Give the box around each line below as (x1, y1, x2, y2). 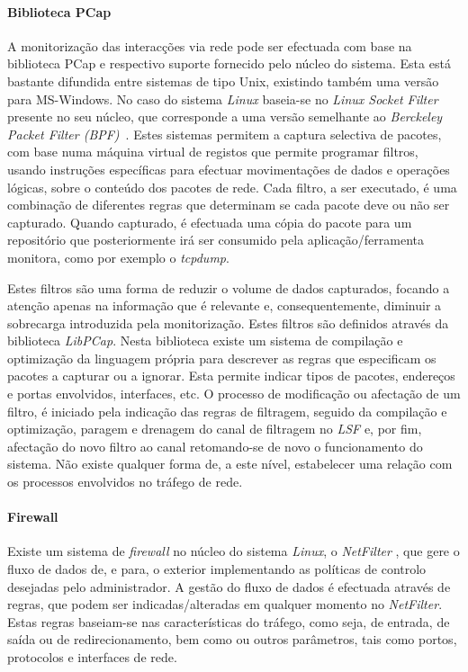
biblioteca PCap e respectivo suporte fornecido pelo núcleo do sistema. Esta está (7, 54, 451, 73)
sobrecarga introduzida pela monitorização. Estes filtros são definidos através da (7, 313, 449, 332)
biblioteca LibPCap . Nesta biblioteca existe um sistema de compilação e (7, 331, 403, 350)
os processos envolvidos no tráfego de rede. (7, 472, 243, 491)
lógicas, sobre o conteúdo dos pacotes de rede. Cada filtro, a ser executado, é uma (7, 177, 457, 196)
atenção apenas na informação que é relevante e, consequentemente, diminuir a (7, 296, 442, 315)
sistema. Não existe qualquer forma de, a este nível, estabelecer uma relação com (7, 454, 453, 473)
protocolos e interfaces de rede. (7, 648, 177, 666)
